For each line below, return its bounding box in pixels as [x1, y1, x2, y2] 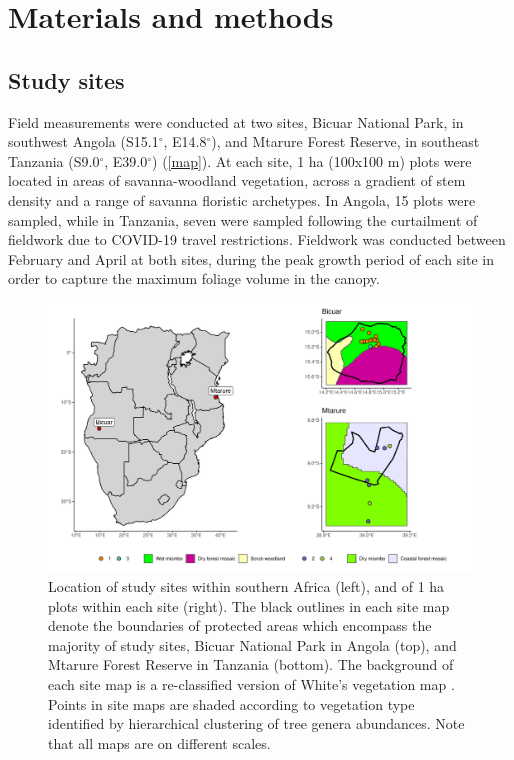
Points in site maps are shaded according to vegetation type [48, 693, 415, 714]
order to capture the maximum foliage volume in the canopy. [8, 268, 380, 289]
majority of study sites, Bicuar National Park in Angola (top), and [48, 634, 457, 655]
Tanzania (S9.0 [8, 150, 100, 171]
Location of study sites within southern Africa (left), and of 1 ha [48, 576, 445, 597]
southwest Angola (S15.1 [8, 131, 159, 152]
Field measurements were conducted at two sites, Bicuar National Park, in [8, 111, 464, 132]
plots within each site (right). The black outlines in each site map [48, 595, 450, 616]
